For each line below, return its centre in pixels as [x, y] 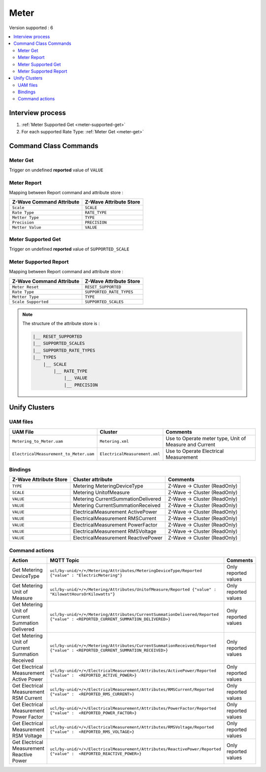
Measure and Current [190, 445]
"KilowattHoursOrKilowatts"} [83, 594]
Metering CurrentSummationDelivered [117, 499]
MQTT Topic [65, 561]
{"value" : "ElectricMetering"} [86, 575]
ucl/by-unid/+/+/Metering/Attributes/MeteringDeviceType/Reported [126, 571]
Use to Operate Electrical [195, 451]
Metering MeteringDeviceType [108, 486]
